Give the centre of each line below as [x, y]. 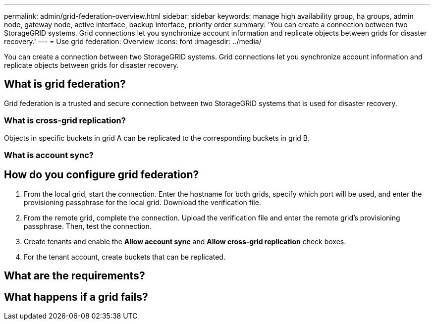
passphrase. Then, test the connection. [88, 226]
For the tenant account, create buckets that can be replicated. [125, 257]
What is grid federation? [65, 84]
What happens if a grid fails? [76, 297]
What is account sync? [49, 155]
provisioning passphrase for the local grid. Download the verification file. [142, 202]
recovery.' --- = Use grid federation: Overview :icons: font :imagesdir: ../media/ [133, 41]
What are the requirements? [75, 276]
